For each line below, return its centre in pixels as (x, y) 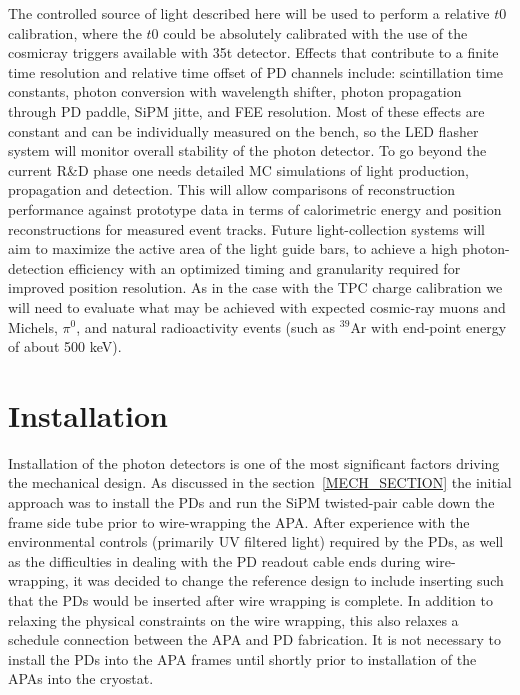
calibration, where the (75, 32)
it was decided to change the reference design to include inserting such (288, 580)
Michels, (33, 326)
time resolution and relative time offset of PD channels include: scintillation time (256, 71)
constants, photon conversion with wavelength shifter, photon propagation (235, 91)
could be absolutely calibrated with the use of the (315, 32)
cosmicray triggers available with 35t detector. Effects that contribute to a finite (253, 52)
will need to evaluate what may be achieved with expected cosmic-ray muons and (257, 306)
